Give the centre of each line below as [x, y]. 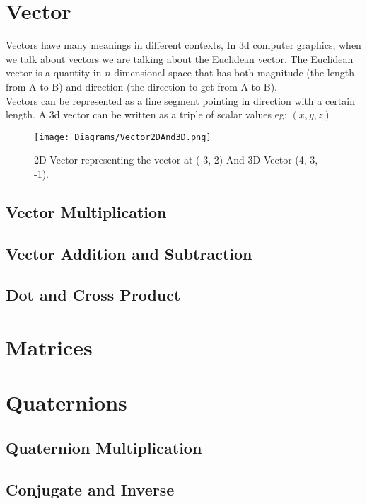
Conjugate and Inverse [90, 489]
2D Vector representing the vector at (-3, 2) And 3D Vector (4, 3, [176, 160]
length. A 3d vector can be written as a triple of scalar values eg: [146, 114]
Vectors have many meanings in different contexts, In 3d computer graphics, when [183, 45]
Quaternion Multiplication [104, 448]
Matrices [49, 347]
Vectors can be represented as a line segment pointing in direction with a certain [180, 100]
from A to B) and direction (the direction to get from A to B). [141, 86]
